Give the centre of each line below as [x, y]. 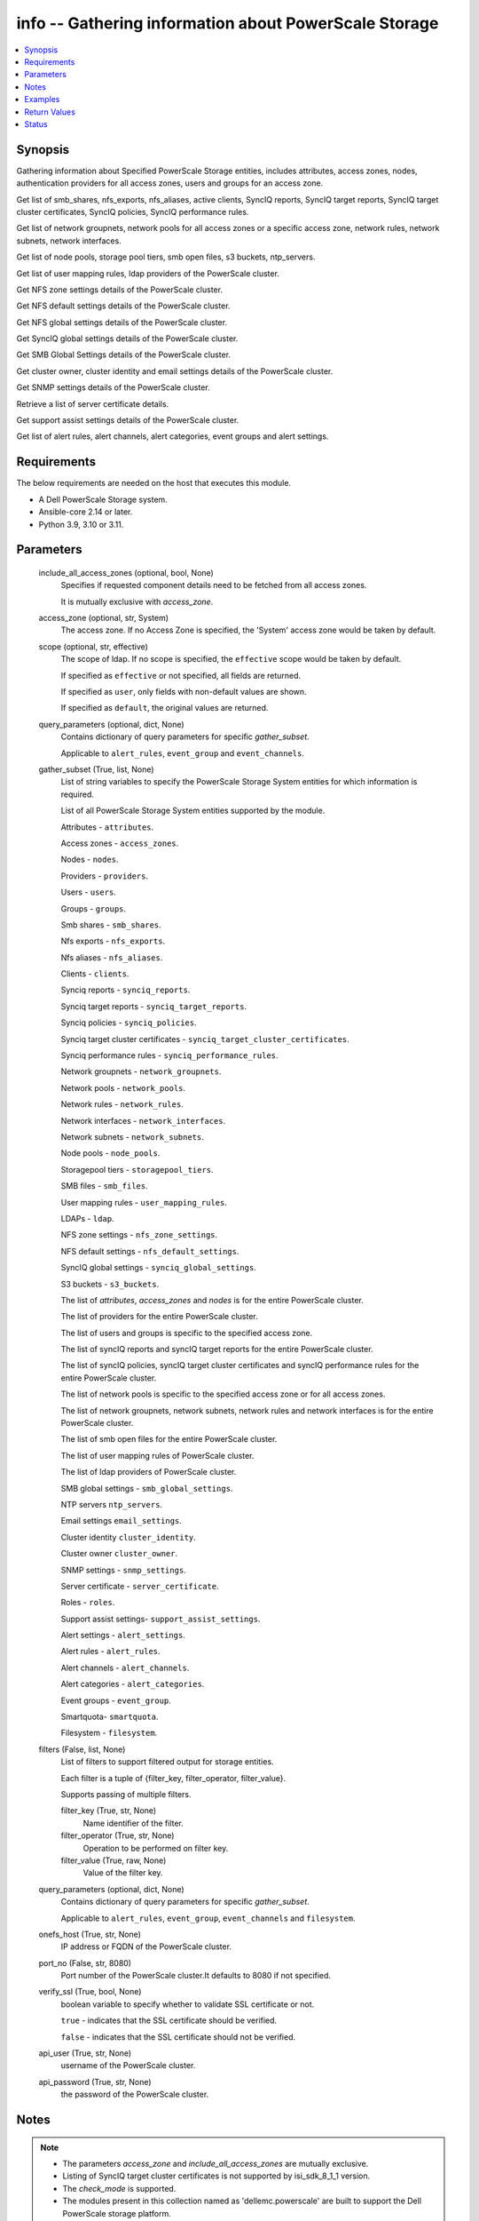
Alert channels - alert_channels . [125, 1668]
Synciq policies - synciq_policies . [129, 1023]
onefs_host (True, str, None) [90, 1934]
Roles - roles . [88, 1603]
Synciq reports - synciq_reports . [126, 990]
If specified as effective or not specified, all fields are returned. [181, 675]
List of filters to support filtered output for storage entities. [167, 1762]
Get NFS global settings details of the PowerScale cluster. [122, 322]
